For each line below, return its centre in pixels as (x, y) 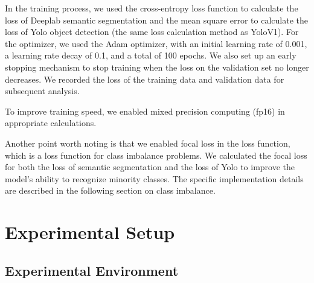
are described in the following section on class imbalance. (110, 190)
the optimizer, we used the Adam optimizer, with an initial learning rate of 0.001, (156, 43)
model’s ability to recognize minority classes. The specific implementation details (154, 178)
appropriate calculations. (51, 123)
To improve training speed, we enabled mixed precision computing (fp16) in (145, 111)
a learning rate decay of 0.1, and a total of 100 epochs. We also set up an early (151, 55)
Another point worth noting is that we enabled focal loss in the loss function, (148, 143)
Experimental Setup (90, 232)
